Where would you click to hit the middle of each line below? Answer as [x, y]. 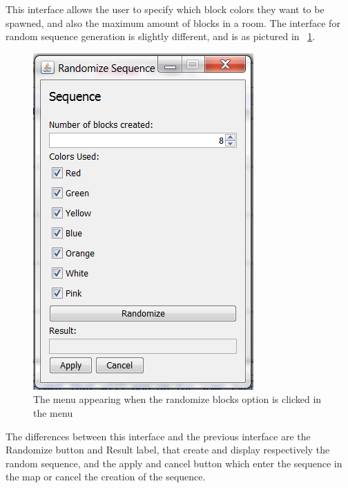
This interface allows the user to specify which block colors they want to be [165, 9]
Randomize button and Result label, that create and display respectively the [168, 450]
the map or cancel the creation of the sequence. [106, 477]
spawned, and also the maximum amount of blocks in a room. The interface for [173, 22]
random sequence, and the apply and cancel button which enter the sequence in [174, 463]
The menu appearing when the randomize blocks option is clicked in [177, 399]
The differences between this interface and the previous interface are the [158, 436]
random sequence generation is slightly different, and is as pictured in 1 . [161, 36]
